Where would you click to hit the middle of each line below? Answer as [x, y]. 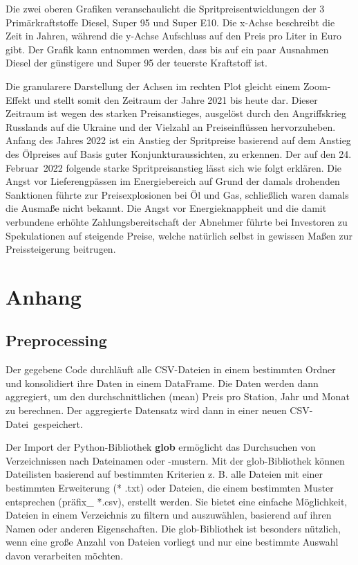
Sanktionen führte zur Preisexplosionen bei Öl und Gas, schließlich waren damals [177, 194]
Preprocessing [56, 340]
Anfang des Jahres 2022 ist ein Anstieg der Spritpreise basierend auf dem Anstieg [178, 140]
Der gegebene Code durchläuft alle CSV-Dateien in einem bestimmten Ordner [171, 369]
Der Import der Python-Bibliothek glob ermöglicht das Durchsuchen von [161, 447]
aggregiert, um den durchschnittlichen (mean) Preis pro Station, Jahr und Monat [178, 396]
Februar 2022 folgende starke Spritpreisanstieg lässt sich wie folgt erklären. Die [174, 167]
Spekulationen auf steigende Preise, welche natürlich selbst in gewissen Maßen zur [179, 235]
